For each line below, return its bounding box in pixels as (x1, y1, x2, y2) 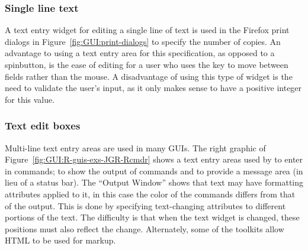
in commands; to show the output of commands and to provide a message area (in (5, 164, 303, 177)
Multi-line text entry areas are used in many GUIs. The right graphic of (5, 141, 266, 154)
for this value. (5, 93, 55, 105)
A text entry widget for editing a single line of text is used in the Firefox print (5, 24, 290, 36)
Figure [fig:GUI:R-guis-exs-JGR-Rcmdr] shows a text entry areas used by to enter (5, 153, 303, 165)
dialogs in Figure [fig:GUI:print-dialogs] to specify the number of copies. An (5, 35, 281, 47)
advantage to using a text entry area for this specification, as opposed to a (5, 47, 275, 59)
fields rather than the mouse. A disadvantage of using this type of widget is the (5, 70, 293, 82)
